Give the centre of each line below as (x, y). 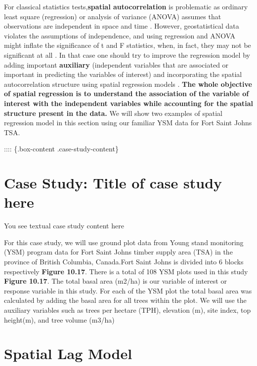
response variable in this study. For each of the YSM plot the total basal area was (128, 290)
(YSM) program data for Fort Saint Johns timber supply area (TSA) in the (118, 252)
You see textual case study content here (64, 226)
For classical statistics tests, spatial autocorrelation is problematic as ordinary (126, 6)
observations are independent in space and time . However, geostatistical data (122, 26)
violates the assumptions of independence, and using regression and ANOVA (120, 35)
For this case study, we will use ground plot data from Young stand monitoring (124, 242)
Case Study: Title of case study (113, 183)
